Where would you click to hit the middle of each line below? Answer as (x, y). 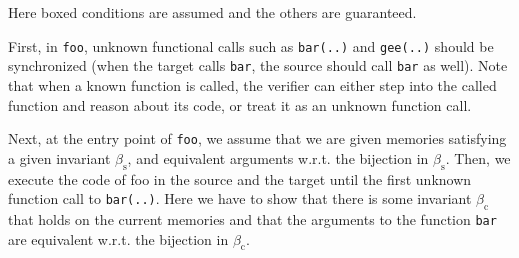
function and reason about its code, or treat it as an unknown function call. (240, 104)
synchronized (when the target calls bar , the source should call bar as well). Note (258, 65)
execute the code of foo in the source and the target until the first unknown (240, 178)
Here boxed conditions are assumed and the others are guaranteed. (212, 12)
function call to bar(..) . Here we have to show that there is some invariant (240, 198)
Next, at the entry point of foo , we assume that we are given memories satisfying (257, 138)
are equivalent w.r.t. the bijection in (118, 238)
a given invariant (59, 157)
